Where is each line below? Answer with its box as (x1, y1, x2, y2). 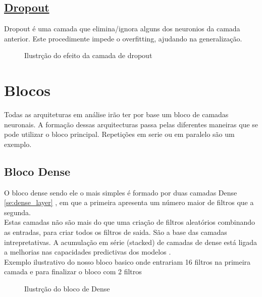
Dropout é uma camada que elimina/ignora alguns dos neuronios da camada (4, 23, 240, 34)
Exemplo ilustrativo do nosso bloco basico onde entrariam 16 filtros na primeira (4, 256, 251, 267)
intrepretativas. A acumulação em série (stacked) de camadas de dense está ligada (4, 236, 257, 247)
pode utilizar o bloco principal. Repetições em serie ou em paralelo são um (4, 129, 235, 139)
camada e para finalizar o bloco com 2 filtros (4, 266, 142, 277)
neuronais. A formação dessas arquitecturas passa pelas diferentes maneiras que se (4, 119, 258, 129)
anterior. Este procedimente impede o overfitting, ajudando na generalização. (4, 33, 242, 43)
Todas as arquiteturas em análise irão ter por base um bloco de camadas (4, 109, 229, 120)
